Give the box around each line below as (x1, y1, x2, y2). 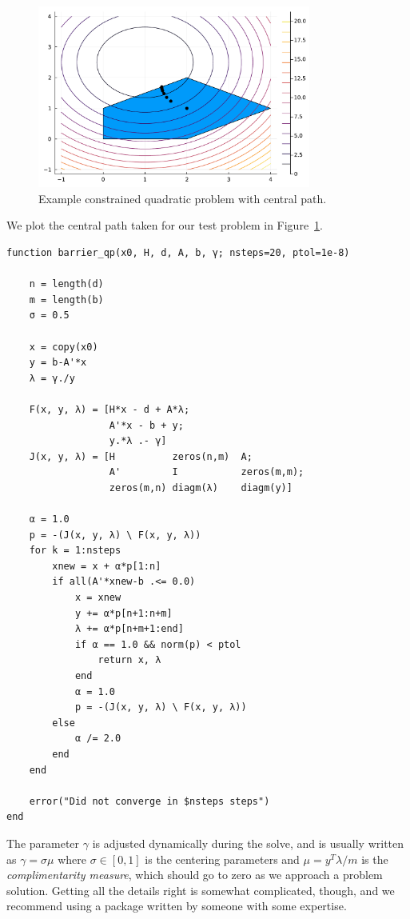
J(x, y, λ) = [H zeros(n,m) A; (29, 450, 253, 462)
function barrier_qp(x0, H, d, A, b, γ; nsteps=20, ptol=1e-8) (6, 247, 350, 259)
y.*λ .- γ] (109, 435, 167, 447)
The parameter (6, 834, 80, 851)
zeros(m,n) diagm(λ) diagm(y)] (109, 481, 293, 493)
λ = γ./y (29, 372, 75, 384)
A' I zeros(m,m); (109, 466, 305, 478)
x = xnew (74, 592, 121, 604)
